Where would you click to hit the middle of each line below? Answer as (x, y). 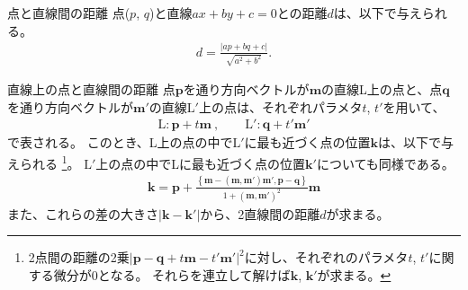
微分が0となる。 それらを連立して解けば (172, 274)
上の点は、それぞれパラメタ (280, 106)
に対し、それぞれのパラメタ (326, 257)
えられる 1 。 (44, 162)
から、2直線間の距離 (260, 213)
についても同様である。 (385, 163)
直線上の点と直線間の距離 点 (91, 89)
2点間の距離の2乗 (79, 257)
